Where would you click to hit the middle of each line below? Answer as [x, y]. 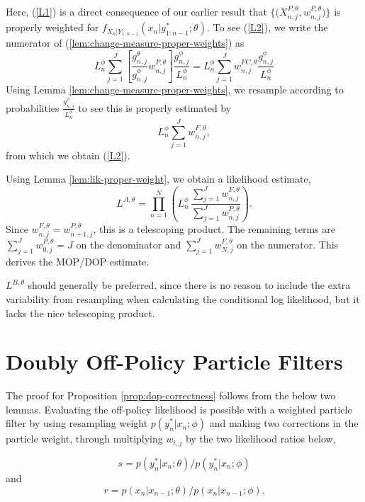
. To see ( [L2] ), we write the [267, 27]
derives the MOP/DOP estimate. [78, 261]
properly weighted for [52, 27]
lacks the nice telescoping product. [80, 313]
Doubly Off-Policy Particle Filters [174, 361]
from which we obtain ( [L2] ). [68, 155]
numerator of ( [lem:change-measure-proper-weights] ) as [125, 43]
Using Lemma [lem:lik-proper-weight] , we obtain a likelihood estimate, [158, 179]
